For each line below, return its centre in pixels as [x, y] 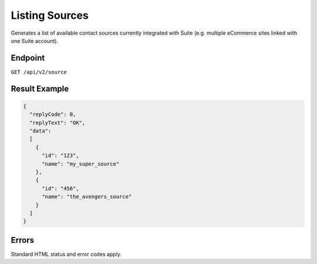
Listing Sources [50, 15]
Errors [23, 240]
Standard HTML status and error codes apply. [66, 254]
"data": [41, 131]
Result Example [40, 88]
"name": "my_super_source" [81, 164]
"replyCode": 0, [53, 114]
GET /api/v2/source [39, 72]
